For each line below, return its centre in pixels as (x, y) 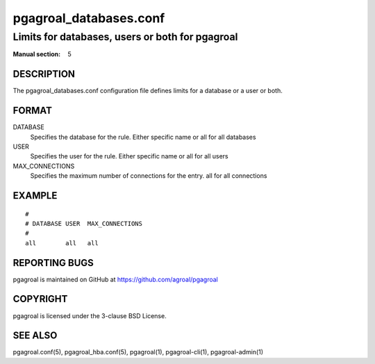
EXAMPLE (35, 196)
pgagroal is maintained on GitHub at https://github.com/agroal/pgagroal (115, 279)
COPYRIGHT (40, 299)
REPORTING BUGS (53, 263)
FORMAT (32, 111)
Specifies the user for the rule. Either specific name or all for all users (129, 156)
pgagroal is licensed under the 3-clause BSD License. (90, 315)
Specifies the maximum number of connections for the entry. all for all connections (149, 176)
